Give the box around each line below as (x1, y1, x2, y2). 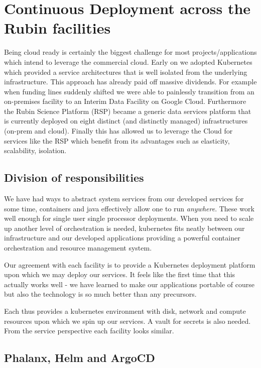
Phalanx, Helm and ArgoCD (4, 350, 155, 365)
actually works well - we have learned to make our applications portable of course (4, 279, 254, 289)
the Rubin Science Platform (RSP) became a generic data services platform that (4, 105, 251, 116)
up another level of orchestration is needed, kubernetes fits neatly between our (4, 222, 245, 233)
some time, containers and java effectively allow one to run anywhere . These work (4, 203, 254, 213)
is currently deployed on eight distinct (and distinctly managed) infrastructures (4, 115, 248, 126)
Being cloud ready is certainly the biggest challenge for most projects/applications (4, 47, 257, 57)
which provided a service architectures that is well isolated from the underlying (4, 66, 247, 77)
